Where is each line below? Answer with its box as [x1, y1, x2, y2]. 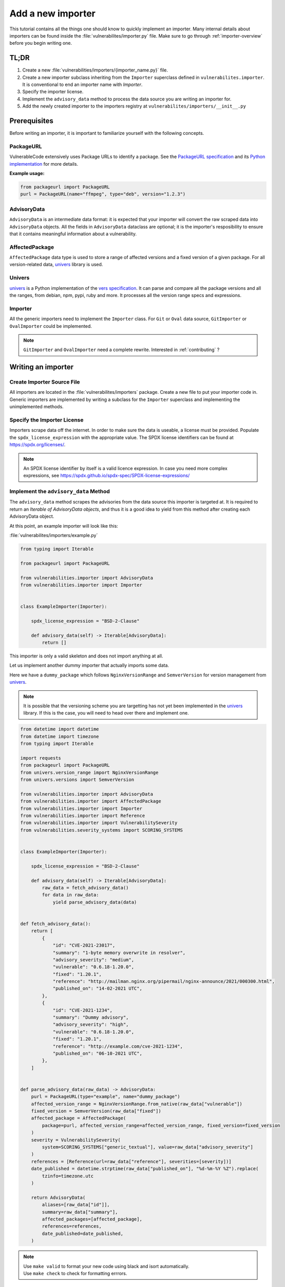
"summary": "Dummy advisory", [52, 1015, 129, 1020]
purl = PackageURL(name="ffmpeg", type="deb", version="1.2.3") [20, 191, 186, 197]
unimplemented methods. [9, 404, 64, 410]
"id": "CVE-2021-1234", [52, 1007, 113, 1013]
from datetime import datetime [20, 726, 100, 732]
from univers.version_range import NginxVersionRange [20, 770, 159, 775]
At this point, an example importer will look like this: [9, 523, 118, 529]
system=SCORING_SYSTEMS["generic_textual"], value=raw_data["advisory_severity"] [42, 1144, 254, 1150]
